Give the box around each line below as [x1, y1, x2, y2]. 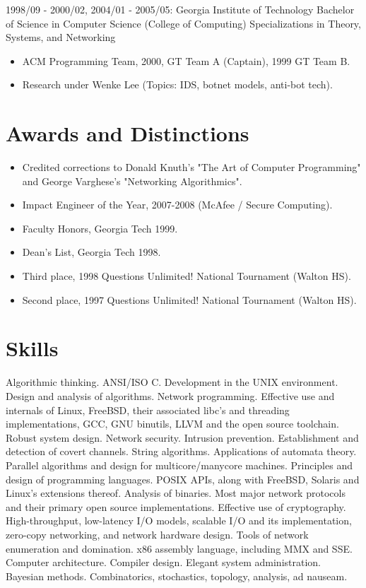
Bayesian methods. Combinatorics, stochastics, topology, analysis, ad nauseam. [6, 568, 348, 583]
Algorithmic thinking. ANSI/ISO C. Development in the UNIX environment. [6, 375, 338, 389]
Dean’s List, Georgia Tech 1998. [22, 245, 161, 259]
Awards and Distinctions [6, 119, 249, 148]
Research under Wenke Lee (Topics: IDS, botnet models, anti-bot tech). [22, 77, 333, 92]
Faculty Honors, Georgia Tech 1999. [22, 220, 178, 235]
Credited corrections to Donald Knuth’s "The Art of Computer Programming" [22, 160, 361, 175]
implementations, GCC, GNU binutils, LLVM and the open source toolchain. [6, 416, 339, 431]
